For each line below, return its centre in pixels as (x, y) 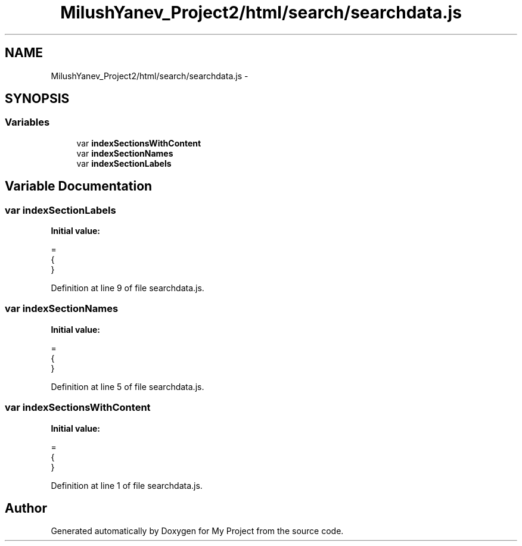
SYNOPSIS (37, 99)
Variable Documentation (79, 186)
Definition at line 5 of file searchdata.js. (128, 386)
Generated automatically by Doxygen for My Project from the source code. (197, 531)
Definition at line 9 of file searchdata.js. (128, 288)
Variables (27, 122)
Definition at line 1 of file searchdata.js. (127, 485)
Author (26, 508)
